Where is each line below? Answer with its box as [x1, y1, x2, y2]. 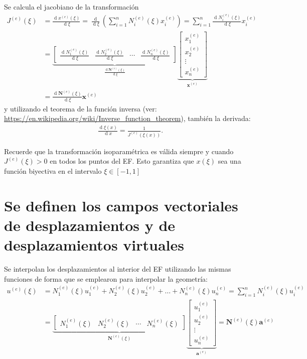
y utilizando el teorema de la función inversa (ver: [4, 103, 157, 113]
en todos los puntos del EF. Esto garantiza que [50, 156, 194, 166]
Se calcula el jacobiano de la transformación [4, 2, 139, 12]
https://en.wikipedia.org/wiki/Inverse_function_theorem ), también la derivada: [4, 113, 251, 124]
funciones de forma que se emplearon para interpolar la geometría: [4, 273, 208, 284]
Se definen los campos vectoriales [4, 195, 238, 215]
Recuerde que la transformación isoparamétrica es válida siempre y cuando [4, 146, 234, 156]
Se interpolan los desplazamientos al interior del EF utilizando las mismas [4, 264, 231, 274]
